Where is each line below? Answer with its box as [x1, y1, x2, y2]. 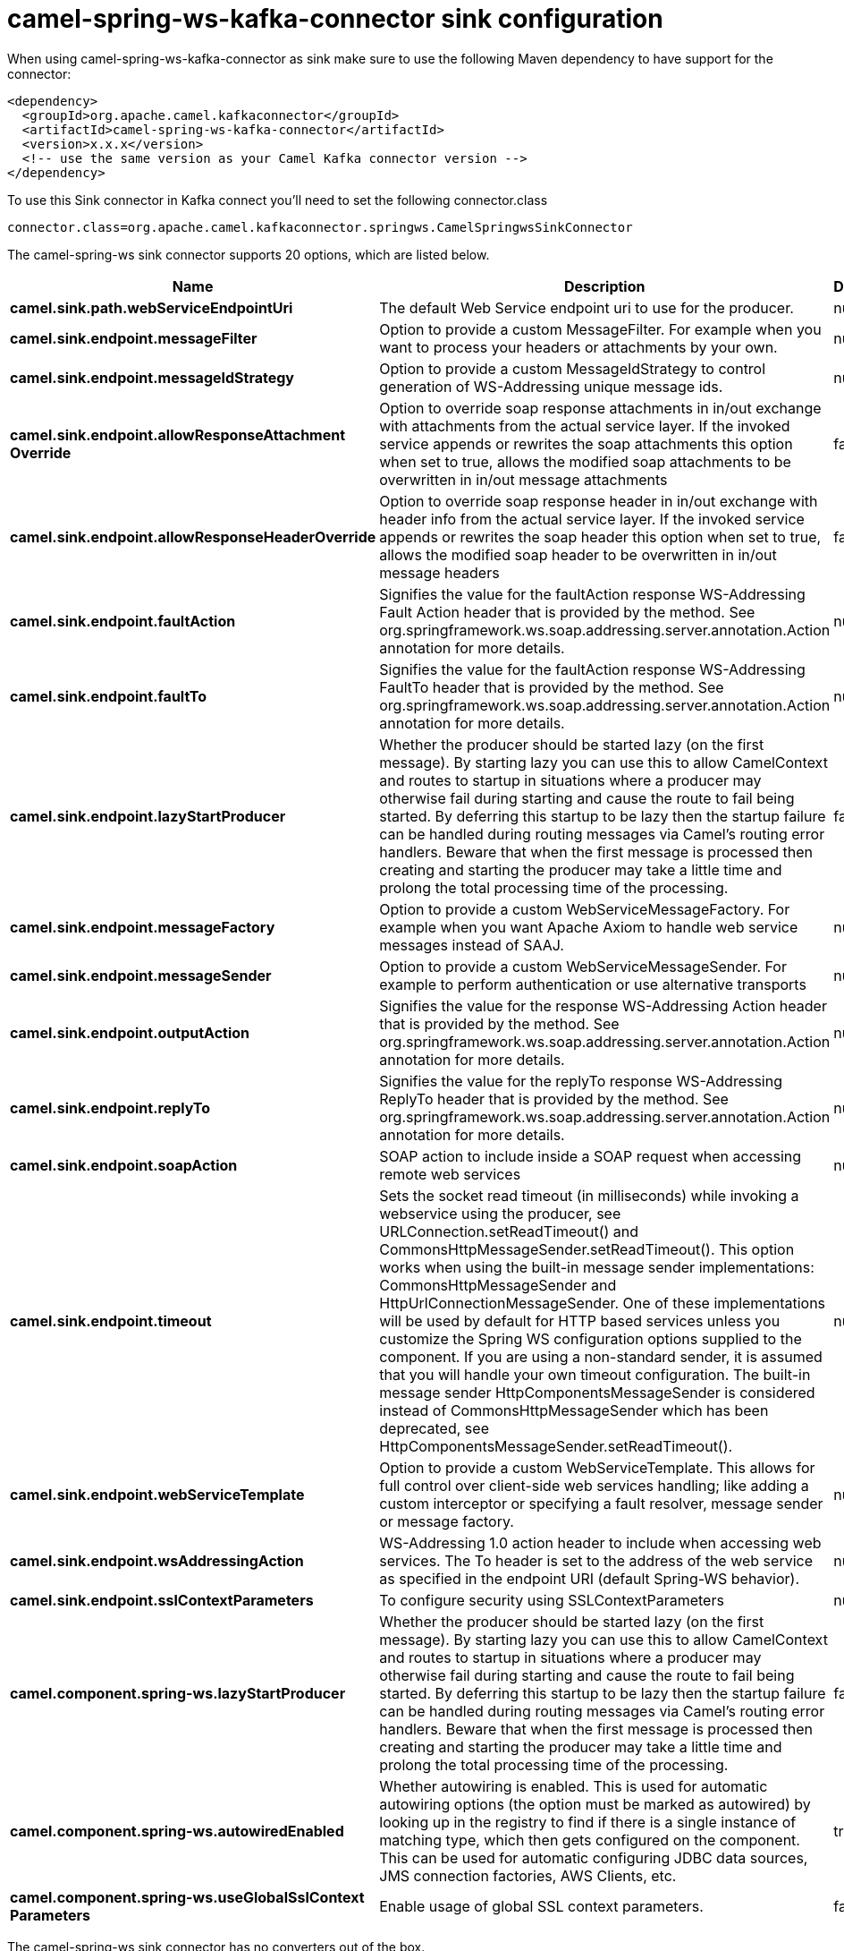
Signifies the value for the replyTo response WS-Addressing [379, 1071, 782, 1090]
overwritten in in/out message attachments [379, 470, 668, 489]
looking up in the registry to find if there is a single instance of [379, 1812, 797, 1831]
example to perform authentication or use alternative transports [379, 975, 806, 993]
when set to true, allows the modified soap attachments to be [379, 452, 791, 471]
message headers [379, 563, 500, 582]
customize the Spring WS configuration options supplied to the [379, 1329, 802, 1348]
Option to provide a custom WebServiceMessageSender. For [379, 957, 787, 975]
